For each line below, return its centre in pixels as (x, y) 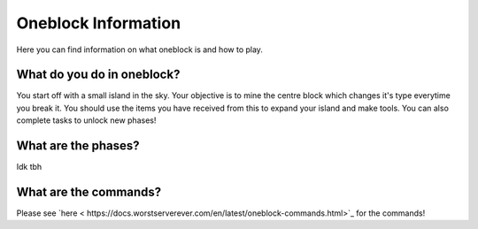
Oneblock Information (99, 23)
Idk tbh (29, 167)
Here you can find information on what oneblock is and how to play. (139, 50)
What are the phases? (78, 146)
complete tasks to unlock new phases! (86, 120)
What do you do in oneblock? (98, 75)
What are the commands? (89, 191)
